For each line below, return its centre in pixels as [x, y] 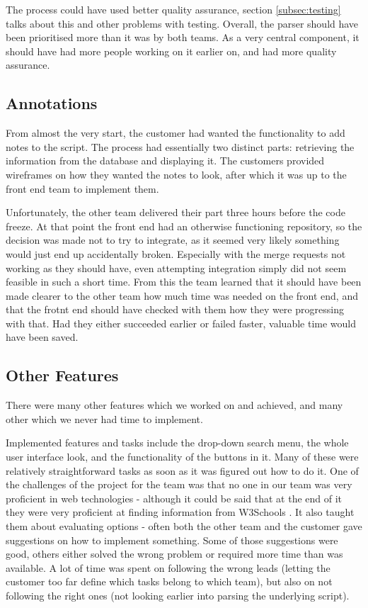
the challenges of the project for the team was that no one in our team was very [179, 484]
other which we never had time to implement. [104, 418]
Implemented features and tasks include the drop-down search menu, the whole [177, 443]
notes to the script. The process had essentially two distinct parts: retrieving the [180, 146]
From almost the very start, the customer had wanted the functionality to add [176, 133]
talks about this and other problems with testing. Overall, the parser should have [182, 23]
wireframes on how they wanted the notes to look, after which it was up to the [176, 174]
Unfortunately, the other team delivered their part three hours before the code [176, 212]
